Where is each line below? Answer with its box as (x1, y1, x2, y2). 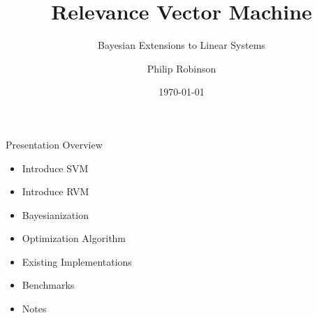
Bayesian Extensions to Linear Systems (98, 38, 265, 52)
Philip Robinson (147, 61, 216, 75)
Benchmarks (22, 278, 75, 292)
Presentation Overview (6, 137, 103, 151)
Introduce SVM (22, 160, 89, 175)
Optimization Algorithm (22, 231, 126, 245)
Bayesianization (22, 207, 89, 222)
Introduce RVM (22, 184, 89, 199)
